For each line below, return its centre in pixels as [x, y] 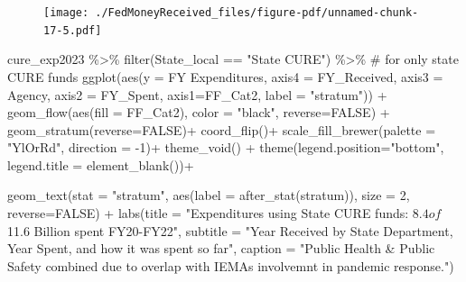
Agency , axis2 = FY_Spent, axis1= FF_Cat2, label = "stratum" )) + [197, 94]
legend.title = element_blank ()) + [101, 164]
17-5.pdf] [73, 30]
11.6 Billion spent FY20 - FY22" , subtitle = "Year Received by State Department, [230, 230]
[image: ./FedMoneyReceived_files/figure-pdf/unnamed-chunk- [231, 13]
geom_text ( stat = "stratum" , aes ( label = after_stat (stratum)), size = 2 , [209, 195]
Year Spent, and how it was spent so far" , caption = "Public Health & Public [221, 248]
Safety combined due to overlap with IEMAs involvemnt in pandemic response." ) [231, 265]
